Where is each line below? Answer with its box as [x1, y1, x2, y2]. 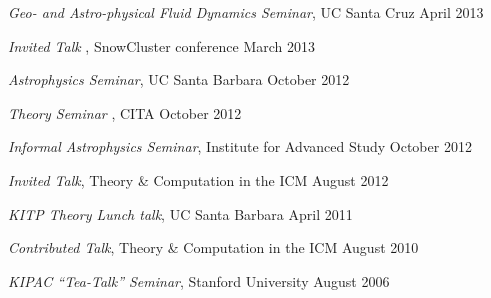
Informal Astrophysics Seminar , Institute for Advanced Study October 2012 [8, 136, 472, 157]
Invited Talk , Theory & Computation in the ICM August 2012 [8, 169, 389, 190]
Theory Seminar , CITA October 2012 [8, 102, 242, 123]
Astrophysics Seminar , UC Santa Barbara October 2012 [8, 69, 350, 90]
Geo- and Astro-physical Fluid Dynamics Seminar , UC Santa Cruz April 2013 [8, 2, 484, 22]
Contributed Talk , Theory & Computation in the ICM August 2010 [8, 237, 419, 258]
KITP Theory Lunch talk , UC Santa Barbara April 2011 [8, 203, 353, 224]
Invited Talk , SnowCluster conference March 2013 [8, 35, 315, 56]
